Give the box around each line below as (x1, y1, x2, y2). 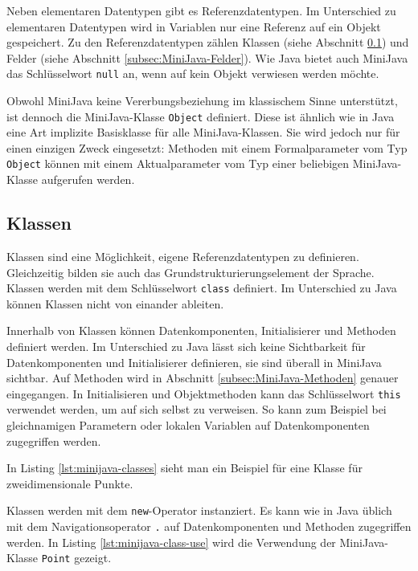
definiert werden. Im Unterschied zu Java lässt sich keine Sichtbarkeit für (6, 337, 366, 354)
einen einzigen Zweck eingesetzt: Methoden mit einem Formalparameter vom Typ (6, 139, 408, 156)
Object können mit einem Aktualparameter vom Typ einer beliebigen (6, 155, 350, 172)
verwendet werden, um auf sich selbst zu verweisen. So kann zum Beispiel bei (6, 401, 387, 418)
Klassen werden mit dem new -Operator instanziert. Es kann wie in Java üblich (6, 502, 392, 519)
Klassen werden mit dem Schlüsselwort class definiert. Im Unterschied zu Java (6, 279, 397, 296)
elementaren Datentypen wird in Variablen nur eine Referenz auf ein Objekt (6, 18, 381, 35)
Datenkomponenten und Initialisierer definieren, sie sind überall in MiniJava (6, 353, 382, 370)
